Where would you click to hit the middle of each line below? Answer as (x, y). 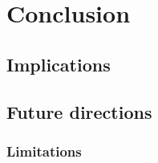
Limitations (44, 151)
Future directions (79, 111)
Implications (59, 64)
